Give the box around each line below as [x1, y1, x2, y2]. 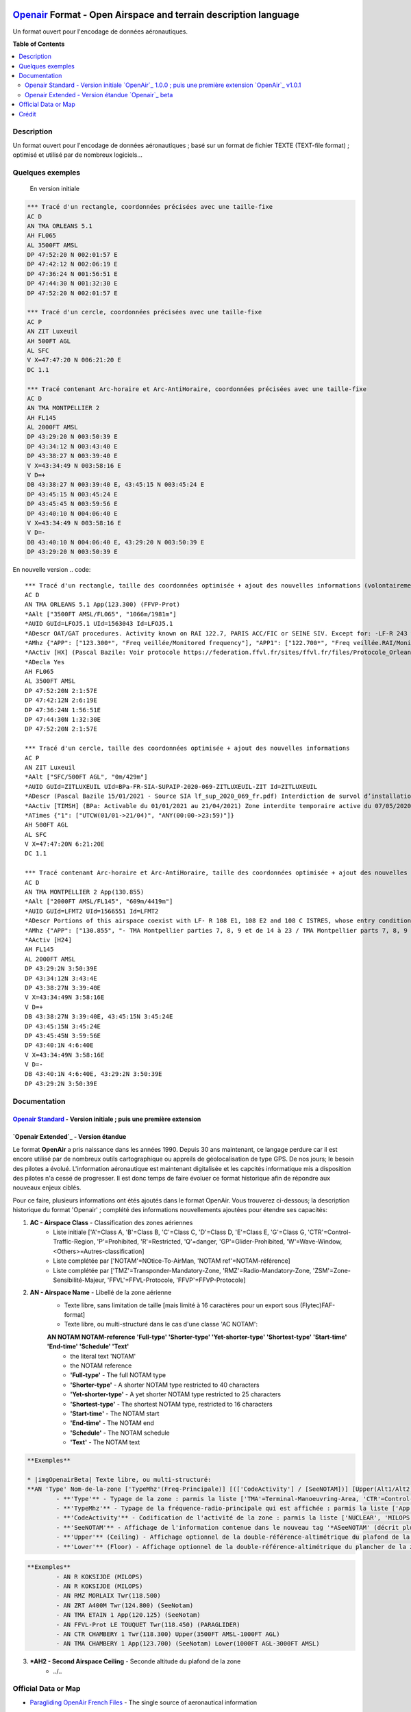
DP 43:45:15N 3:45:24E [25, 1022, 101, 1030]
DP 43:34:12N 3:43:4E [25, 974, 97, 982]
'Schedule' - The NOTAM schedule [70, 1428, 171, 1437]
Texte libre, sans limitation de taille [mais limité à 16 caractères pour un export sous [64, 1301, 299, 1309]
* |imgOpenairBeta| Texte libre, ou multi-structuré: [27, 1476, 212, 1483]
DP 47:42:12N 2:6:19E [25, 696, 97, 705]
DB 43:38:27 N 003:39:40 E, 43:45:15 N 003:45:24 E [27, 481, 205, 489]
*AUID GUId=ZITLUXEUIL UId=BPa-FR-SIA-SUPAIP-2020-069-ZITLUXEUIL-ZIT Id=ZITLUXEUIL [25, 783, 318, 790]
